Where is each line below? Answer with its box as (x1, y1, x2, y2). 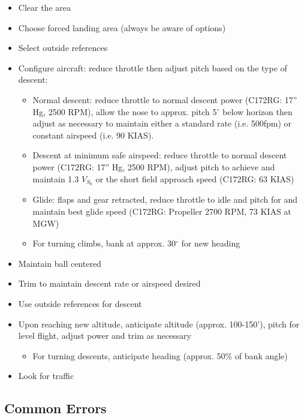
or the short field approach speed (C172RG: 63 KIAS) (95, 172, 294, 185)
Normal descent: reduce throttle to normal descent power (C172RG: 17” (32, 93, 297, 106)
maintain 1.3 (32, 172, 79, 185)
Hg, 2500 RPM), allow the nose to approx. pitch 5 (32, 105, 217, 118)
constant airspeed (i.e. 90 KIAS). (32, 128, 154, 141)
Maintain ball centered (18, 257, 101, 269)
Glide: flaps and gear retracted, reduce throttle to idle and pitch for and (32, 193, 298, 206)
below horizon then (222, 105, 293, 118)
